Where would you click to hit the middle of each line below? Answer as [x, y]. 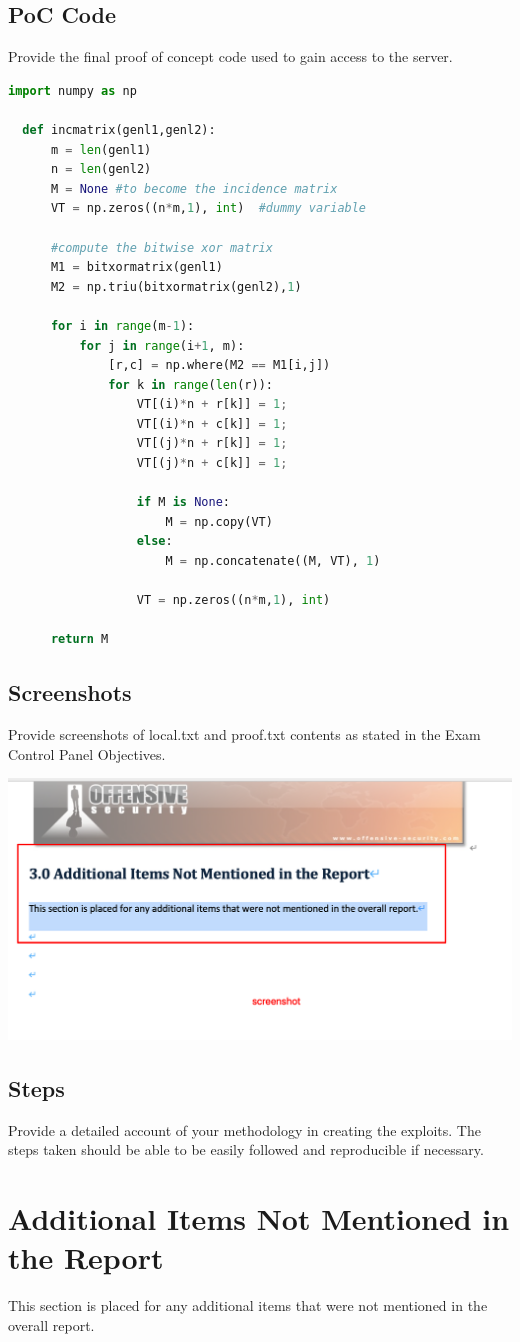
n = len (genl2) [101, 169]
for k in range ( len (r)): [190, 384]
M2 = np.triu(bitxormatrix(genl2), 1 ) [176, 286]
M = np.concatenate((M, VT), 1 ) [273, 561]
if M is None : [183, 502]
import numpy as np [72, 90]
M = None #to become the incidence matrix [194, 188]
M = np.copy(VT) [219, 521]
